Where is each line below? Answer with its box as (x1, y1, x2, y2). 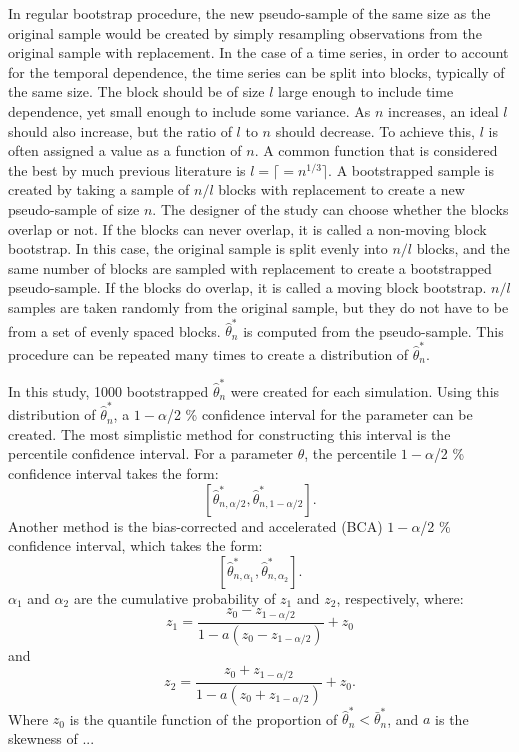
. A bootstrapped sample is (328, 159, 495, 180)
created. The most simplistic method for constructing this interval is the (8, 423, 451, 444)
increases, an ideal (388, 100, 499, 121)
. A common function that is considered (254, 140, 498, 161)
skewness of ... (8, 727, 95, 748)
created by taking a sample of (8, 179, 190, 200)
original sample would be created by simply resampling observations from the (8, 22, 482, 43)
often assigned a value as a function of (8, 140, 242, 161)
